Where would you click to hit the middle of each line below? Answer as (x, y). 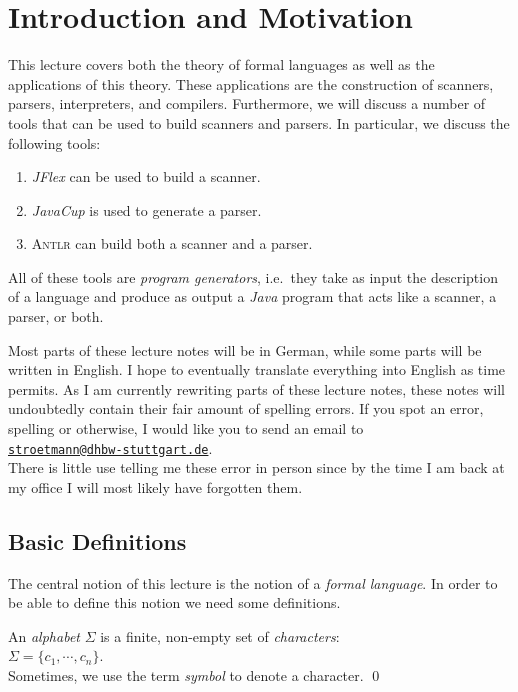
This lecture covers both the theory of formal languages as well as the (221, 64)
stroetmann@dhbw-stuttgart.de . (110, 447)
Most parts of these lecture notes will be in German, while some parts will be (245, 349)
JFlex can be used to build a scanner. (146, 176)
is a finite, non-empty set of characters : (220, 635)
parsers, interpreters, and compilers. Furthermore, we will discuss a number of (247, 103)
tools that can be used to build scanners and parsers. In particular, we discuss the (259, 122)
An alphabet (44, 635)
